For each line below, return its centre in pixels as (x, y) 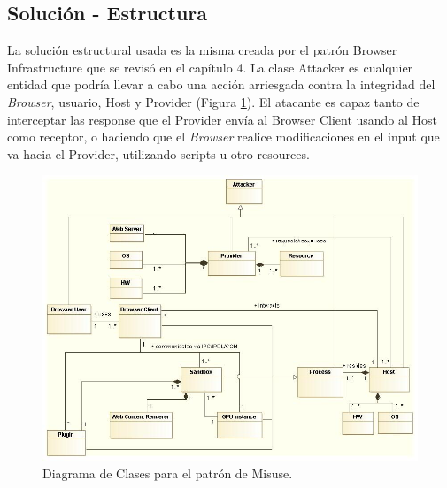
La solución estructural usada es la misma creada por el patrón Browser (202, 50)
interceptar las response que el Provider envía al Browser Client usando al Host (223, 119)
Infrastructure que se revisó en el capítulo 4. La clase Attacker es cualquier (210, 67)
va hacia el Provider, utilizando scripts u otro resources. (158, 153)
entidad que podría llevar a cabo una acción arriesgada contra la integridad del (221, 84)
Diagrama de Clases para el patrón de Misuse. (168, 473)
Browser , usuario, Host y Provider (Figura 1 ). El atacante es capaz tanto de (213, 101)
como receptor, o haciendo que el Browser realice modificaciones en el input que (223, 137)
